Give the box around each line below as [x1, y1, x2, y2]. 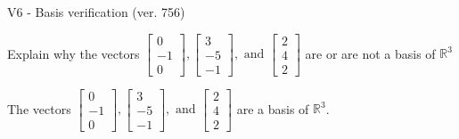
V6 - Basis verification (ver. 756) [7, 3, 185, 20]
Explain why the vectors [7, 44, 140, 62]
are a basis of [236, 99, 309, 118]
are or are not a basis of [305, 44, 436, 62]
